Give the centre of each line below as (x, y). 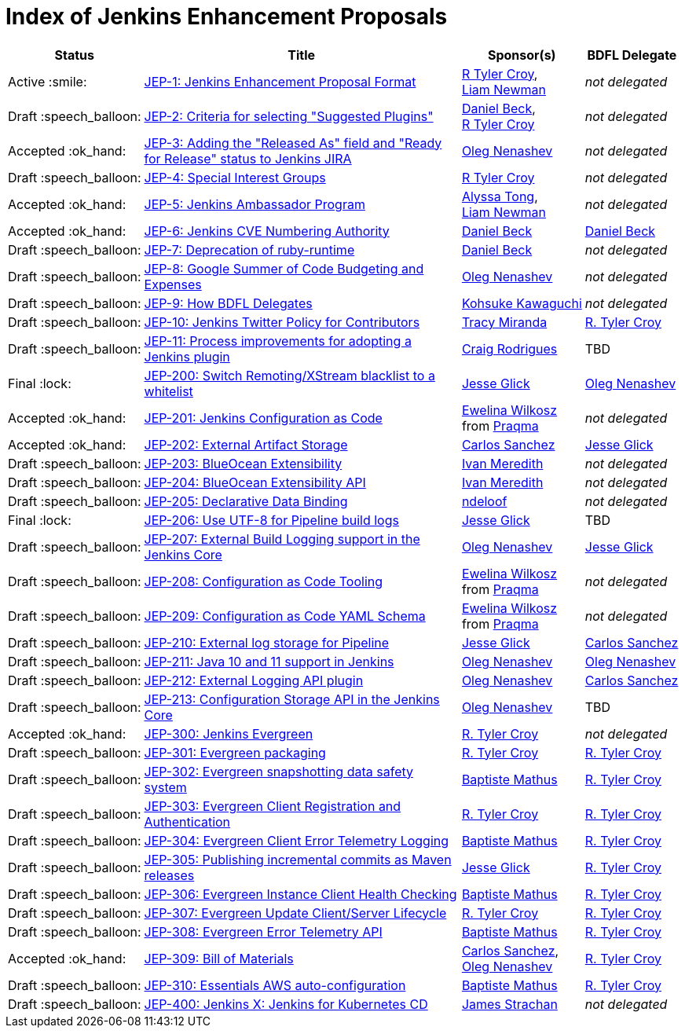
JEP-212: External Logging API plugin (254, 680)
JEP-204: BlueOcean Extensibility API (255, 482)
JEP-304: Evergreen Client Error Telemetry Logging (297, 840)
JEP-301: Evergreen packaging (235, 752)
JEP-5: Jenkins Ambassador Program (255, 204)
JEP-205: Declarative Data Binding (246, 501)
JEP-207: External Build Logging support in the (282, 539)
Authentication (187, 821)
